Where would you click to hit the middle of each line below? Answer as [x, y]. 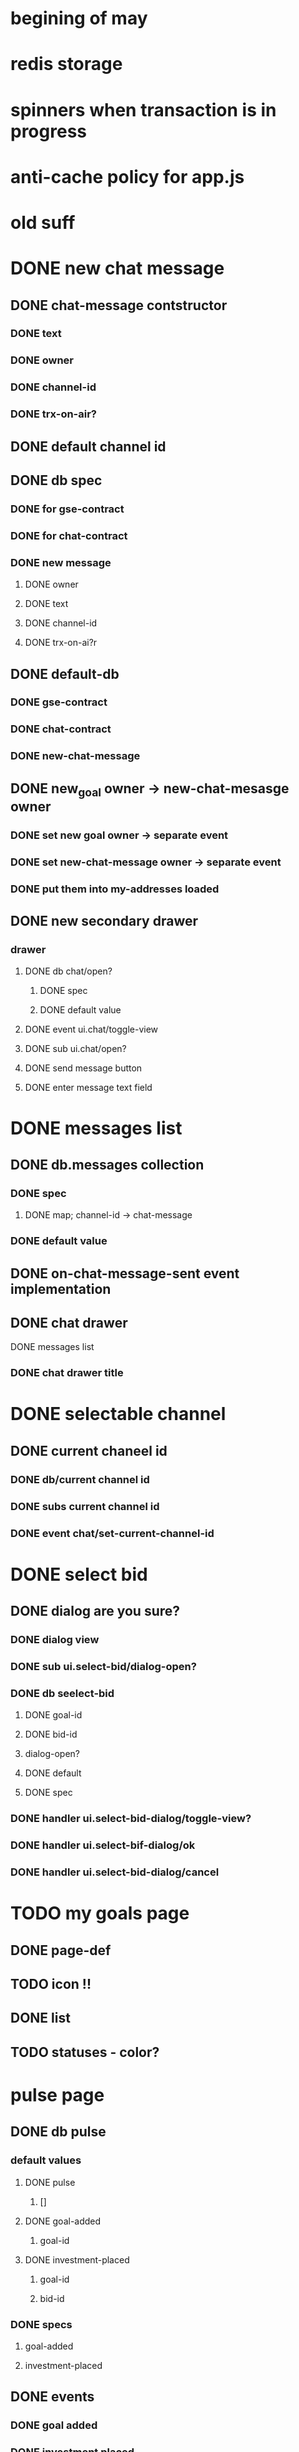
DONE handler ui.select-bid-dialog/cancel [115, 1872]
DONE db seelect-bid [62, 1693]
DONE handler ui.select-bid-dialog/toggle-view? [131, 1819]
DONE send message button [83, 1068]
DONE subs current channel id [85, 1506]
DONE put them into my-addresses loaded [115, 889]
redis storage [66, 64]
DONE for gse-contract [67, 509]
